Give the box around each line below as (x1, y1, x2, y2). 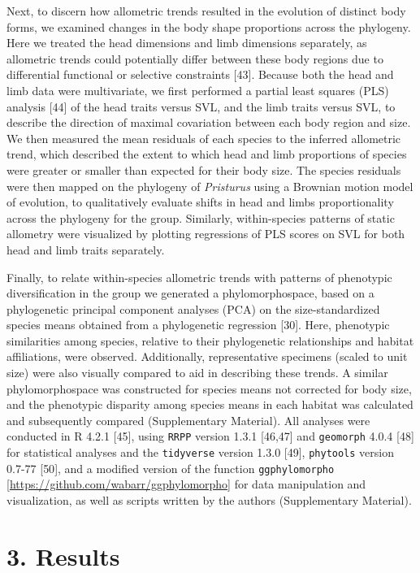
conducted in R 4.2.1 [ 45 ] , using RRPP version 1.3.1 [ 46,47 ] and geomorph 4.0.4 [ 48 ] (6, 428, 414, 445)
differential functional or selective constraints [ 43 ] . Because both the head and (6, 66, 394, 83)
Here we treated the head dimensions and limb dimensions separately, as (6, 34, 367, 51)
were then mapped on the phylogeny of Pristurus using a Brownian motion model (6, 177, 414, 194)
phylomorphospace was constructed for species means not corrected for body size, (6, 380, 412, 397)
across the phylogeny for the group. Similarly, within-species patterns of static (6, 209, 395, 226)
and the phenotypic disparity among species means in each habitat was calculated (6, 396, 414, 413)
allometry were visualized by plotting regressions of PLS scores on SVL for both (6, 225, 405, 242)
